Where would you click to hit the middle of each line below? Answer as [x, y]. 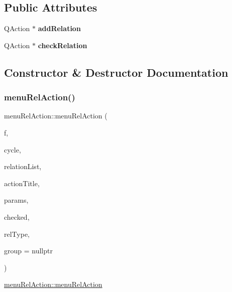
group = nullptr [28, 251]
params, [16, 200]
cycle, [13, 149]
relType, [17, 234]
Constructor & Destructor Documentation [116, 72]
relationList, [23, 166]
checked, [17, 216]
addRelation [59, 28]
